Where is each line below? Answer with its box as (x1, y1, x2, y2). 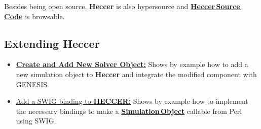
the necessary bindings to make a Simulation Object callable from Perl (16, 105, 242, 116)
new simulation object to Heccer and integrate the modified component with (16, 69, 257, 79)
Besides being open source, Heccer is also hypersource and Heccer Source (4, 1, 240, 11)
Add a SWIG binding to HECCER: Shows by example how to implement (16, 96, 248, 106)
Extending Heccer (4, 35, 100, 51)
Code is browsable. (4, 11, 65, 21)
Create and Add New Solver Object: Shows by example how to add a (16, 59, 248, 70)
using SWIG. (16, 115, 56, 126)
